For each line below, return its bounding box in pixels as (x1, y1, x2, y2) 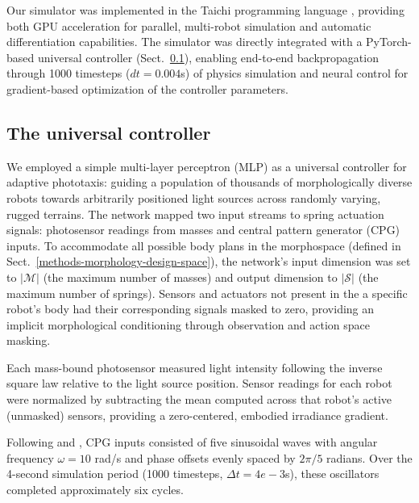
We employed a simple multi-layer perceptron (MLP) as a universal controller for (6, 157, 407, 174)
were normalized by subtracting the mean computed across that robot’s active (6, 391, 392, 408)
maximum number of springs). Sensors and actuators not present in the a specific (6, 284, 408, 301)
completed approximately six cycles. (6, 481, 184, 498)
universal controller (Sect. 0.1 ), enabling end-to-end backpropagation (37, 48, 379, 65)
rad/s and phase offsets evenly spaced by (94, 449, 296, 466)
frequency (6, 449, 54, 466)
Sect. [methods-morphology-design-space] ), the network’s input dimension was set (6, 253, 411, 270)
